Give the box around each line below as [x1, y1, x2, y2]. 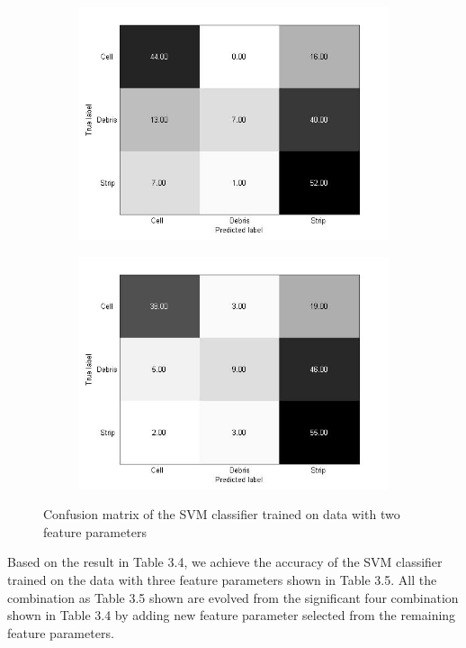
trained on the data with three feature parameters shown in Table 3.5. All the [7, 570, 437, 589]
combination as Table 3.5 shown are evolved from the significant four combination [7, 588, 459, 607]
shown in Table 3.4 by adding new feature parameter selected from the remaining [7, 606, 456, 625]
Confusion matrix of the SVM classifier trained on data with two [43, 505, 400, 524]
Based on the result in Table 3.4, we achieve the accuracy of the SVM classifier [7, 552, 443, 571]
